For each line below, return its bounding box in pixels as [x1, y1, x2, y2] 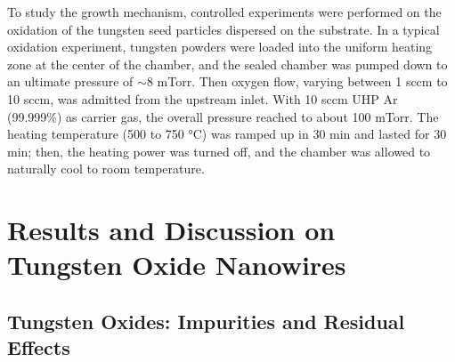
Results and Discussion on [7, 212, 336, 248]
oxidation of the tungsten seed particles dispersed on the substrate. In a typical [7, 20, 440, 38]
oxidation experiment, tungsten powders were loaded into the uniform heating [7, 37, 433, 56]
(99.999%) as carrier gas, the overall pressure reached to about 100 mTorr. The [7, 107, 439, 125]
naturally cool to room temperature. [7, 159, 205, 178]
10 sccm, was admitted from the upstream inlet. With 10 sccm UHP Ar [7, 89, 398, 108]
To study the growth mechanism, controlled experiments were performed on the [7, 3, 442, 20]
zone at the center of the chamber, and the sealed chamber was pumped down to [7, 54, 448, 73]
